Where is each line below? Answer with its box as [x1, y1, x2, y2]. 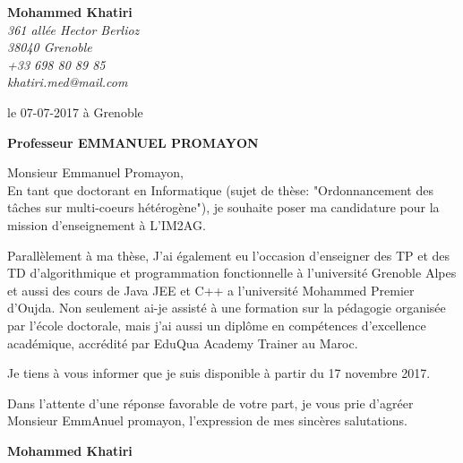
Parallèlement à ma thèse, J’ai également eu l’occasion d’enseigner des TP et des [7, 245, 450, 264]
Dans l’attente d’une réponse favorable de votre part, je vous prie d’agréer [7, 393, 414, 412]
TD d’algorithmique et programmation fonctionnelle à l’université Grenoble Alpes [7, 263, 457, 282]
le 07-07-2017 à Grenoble [7, 102, 143, 121]
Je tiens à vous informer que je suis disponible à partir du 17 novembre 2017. [7, 364, 431, 382]
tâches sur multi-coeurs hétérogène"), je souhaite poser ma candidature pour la [7, 198, 440, 217]
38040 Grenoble [7, 38, 92, 56]
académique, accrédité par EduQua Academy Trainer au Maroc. [7, 333, 358, 352]
